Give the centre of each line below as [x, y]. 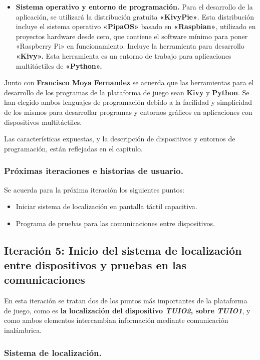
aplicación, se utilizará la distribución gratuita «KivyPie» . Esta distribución [135, 16]
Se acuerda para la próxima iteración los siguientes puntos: [94, 189]
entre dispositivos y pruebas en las [95, 265]
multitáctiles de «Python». [59, 65]
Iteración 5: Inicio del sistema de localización [123, 250]
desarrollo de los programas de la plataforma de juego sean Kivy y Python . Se [127, 92]
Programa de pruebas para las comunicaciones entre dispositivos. [115, 223]
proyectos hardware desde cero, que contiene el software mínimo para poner [132, 36]
